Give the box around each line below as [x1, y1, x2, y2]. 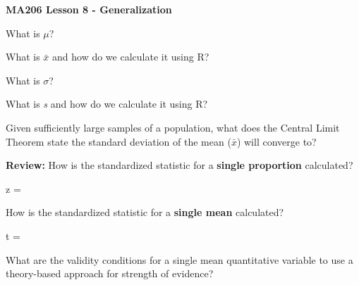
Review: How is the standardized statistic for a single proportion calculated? [6, 158, 353, 172]
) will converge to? [236, 134, 317, 148]
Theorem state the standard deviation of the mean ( [6, 134, 231, 148]
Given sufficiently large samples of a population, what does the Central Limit [6, 120, 340, 134]
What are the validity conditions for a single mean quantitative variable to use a [6, 252, 353, 267]
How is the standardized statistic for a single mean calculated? [6, 205, 284, 220]
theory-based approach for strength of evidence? [6, 266, 214, 281]
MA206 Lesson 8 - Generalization [6, 2, 172, 16]
